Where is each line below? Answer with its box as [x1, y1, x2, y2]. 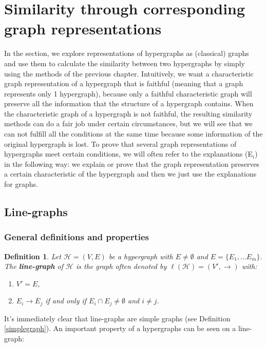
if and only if [45, 295, 87, 306]
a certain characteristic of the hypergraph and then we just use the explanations [4, 168, 257, 179]
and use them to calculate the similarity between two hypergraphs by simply [4, 57, 245, 68]
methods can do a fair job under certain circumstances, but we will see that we [4, 118, 253, 129]
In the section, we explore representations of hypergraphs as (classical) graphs [4, 48, 249, 59]
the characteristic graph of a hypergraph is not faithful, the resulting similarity [4, 108, 253, 119]
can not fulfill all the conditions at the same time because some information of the [4, 128, 263, 139]
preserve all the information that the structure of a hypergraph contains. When [4, 98, 254, 109]
